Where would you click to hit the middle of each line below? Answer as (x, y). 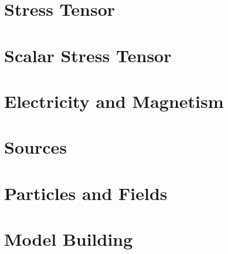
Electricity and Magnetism (114, 101)
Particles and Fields (86, 193)
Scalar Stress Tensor (88, 55)
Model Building (69, 239)
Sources (35, 147)
